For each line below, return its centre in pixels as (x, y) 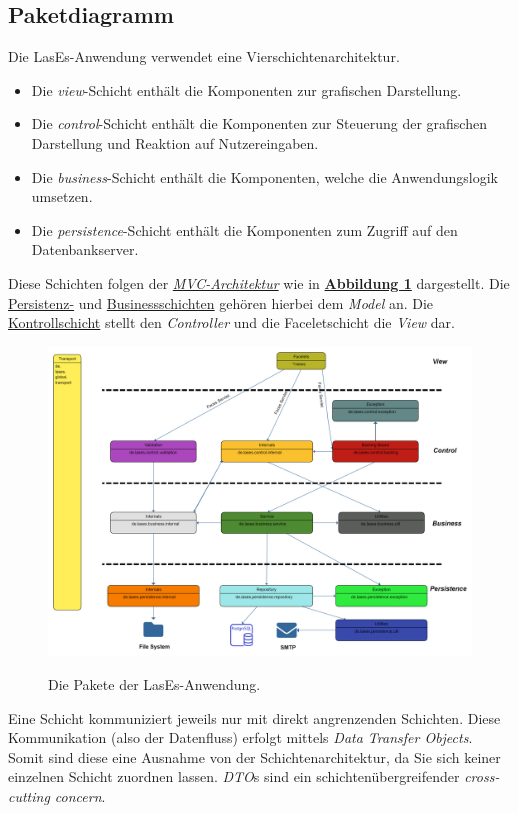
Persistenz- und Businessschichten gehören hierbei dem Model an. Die (221, 302)
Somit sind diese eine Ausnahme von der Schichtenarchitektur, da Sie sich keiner (254, 756)
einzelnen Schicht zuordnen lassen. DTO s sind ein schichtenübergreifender (234, 776)
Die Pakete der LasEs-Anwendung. (154, 684)
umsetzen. (62, 196)
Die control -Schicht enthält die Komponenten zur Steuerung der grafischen (259, 123)
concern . (80, 796)
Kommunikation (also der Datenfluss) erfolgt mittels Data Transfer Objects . (240, 737)
